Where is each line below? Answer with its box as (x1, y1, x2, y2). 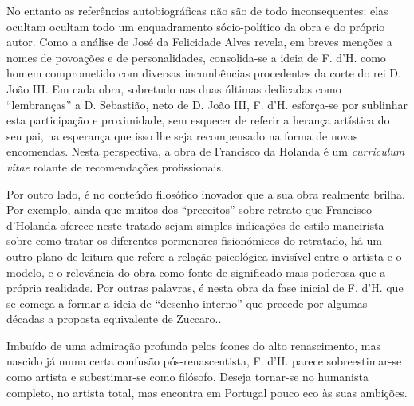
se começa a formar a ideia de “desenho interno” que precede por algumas (6, 294, 368, 311)
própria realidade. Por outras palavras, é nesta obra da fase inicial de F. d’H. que (6, 279, 404, 296)
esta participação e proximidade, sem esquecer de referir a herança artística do (6, 112, 390, 128)
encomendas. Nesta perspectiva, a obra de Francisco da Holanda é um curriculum (6, 143, 405, 160)
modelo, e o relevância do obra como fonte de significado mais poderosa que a (6, 263, 386, 280)
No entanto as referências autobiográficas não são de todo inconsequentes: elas (6, 2, 388, 18)
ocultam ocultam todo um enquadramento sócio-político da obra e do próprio (6, 18, 385, 34)
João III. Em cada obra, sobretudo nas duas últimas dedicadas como (6, 80, 341, 97)
